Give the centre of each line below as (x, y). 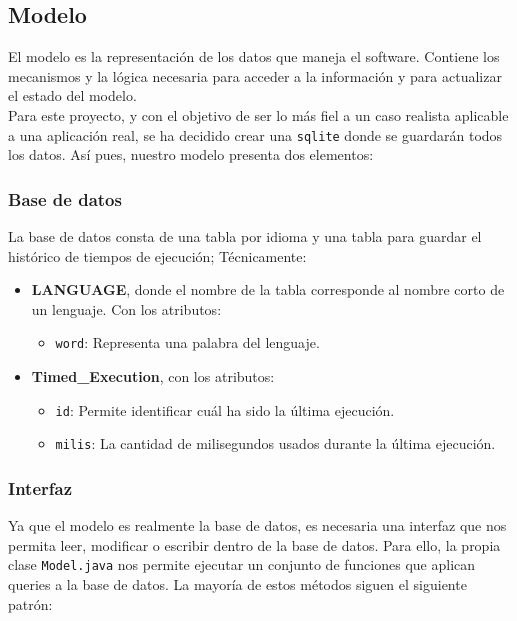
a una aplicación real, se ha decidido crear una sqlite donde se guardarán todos (255, 134)
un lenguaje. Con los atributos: (126, 308)
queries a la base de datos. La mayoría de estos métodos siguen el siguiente (237, 584)
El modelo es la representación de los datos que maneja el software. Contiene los (254, 56)
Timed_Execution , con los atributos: (153, 376)
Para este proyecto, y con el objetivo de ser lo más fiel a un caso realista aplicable (258, 114)
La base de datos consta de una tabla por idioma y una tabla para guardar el (245, 236)
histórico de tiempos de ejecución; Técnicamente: (157, 255)
